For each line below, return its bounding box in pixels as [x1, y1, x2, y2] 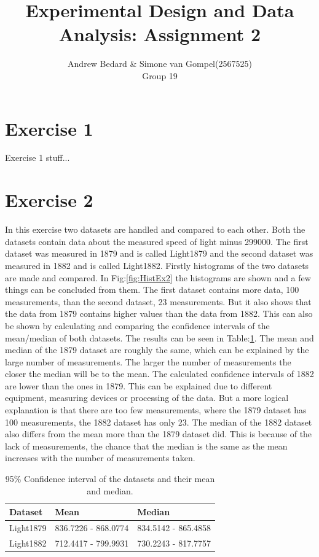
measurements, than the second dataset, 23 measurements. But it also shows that [5, 295, 312, 308]
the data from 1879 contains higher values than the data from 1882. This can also [5, 307, 313, 320]
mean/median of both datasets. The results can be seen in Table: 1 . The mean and [5, 331, 314, 344]
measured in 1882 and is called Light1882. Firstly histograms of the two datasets [5, 259, 309, 271]
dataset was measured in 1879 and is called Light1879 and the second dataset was [5, 247, 313, 260]
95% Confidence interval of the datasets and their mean [5, 472, 215, 485]
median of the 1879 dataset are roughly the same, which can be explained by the [5, 343, 309, 356]
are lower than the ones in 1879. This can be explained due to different [5, 379, 272, 392]
